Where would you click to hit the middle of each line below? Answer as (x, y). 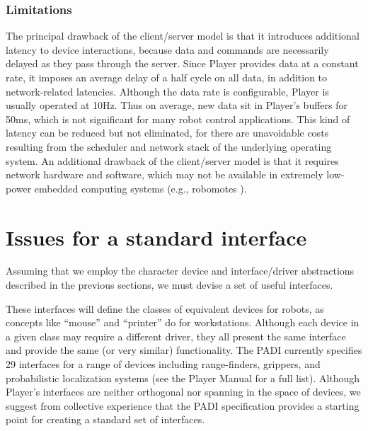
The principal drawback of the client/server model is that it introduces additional (183, 36)
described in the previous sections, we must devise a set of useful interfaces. (169, 285)
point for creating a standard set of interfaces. (105, 419)
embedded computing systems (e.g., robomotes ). (140, 188)
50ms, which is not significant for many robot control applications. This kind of (178, 119)
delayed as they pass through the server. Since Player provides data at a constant (182, 63)
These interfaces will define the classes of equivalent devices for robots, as (165, 308)
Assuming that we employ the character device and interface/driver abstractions (180, 271)
